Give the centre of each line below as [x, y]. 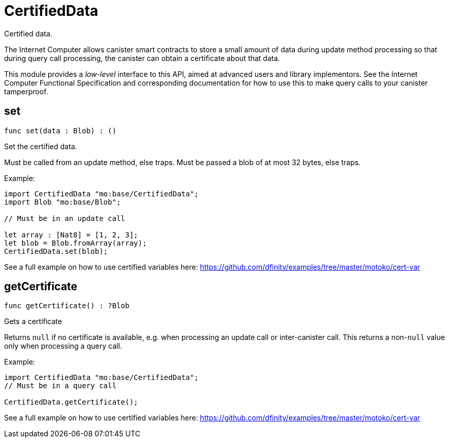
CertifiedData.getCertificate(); [71, 402]
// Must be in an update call [65, 218]
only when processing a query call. [63, 346]
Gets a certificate [33, 322]
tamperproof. [26, 91]
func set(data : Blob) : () [60, 130]
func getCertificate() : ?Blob [67, 306]
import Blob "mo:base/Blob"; [63, 202]
